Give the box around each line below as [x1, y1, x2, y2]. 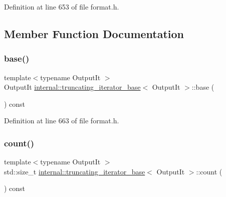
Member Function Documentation [4, 26, 184, 41]
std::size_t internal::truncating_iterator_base [4, 166, 145, 176]
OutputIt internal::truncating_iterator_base [4, 82, 141, 92]
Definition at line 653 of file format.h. [4, 2, 119, 12]
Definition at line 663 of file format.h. [4, 115, 119, 126]
